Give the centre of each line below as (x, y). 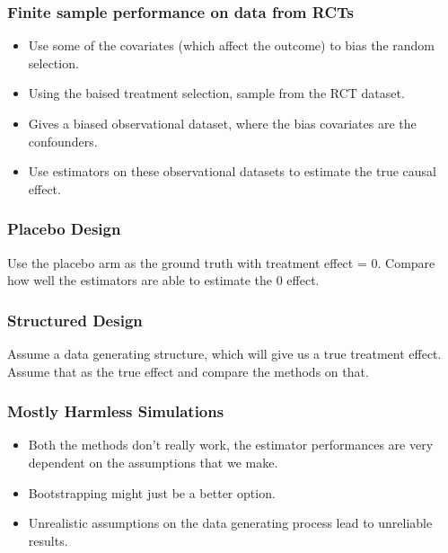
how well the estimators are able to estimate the (140, 280)
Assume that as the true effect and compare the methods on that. (188, 371)
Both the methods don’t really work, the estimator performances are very (231, 445)
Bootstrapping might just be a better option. (152, 492)
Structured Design (75, 320)
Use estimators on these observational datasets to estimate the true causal (232, 171)
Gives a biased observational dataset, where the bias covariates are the (222, 123)
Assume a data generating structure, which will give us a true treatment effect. (224, 353)
